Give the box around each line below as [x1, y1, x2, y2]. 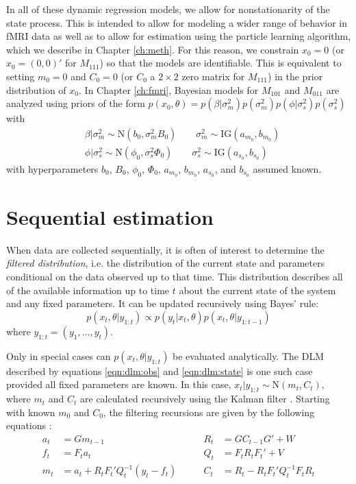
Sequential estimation [6, 202, 214, 230]
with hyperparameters [6, 161, 99, 176]
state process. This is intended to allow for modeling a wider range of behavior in [6, 15, 347, 29]
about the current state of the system [179, 282, 336, 297]
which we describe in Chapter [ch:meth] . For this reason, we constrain [6, 42, 299, 56]
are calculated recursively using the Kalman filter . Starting [80, 391, 330, 406]
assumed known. [253, 161, 322, 176]
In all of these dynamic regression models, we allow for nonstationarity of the [6, 2, 330, 16]
